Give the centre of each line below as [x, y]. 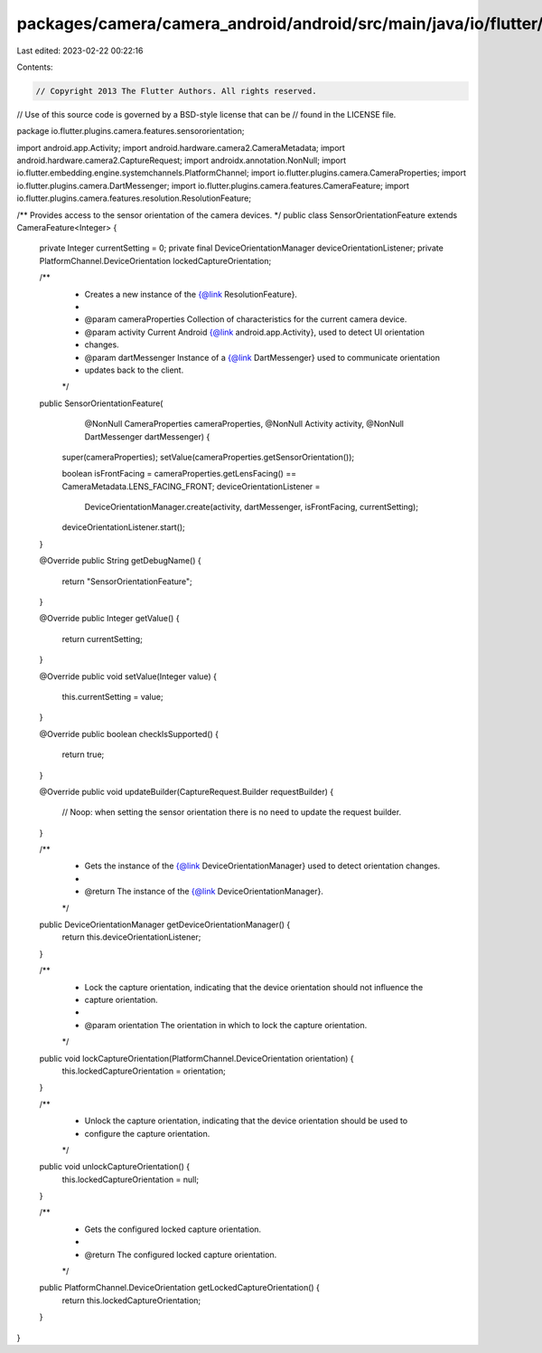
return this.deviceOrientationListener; [131, 937]
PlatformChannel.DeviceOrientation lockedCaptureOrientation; [155, 260]
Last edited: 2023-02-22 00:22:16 [80, 51]
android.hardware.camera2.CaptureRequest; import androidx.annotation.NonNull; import [182, 161]
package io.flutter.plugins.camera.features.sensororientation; [131, 131]
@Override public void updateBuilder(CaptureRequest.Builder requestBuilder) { [187, 791]
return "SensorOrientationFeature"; [127, 581]
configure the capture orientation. [147, 1133]
